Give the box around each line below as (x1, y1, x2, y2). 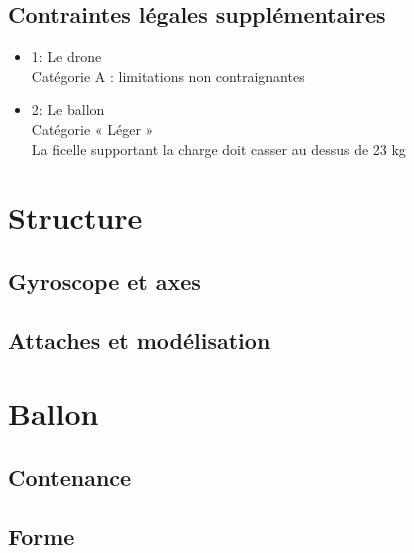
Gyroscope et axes (8, 265, 201, 296)
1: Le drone (31, 46, 102, 67)
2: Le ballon (31, 99, 105, 120)
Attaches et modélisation (8, 324, 271, 355)
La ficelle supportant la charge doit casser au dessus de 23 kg (31, 138, 406, 159)
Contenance (8, 461, 132, 492)
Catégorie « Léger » (31, 118, 154, 139)
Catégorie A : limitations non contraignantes (31, 65, 305, 86)
